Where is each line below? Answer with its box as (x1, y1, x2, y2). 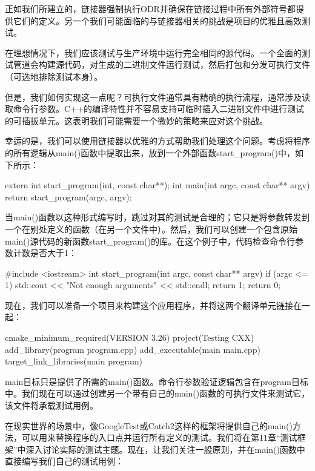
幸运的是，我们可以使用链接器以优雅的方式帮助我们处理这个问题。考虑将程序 (5, 134, 310, 147)
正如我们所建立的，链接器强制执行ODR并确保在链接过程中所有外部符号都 (5, 2, 296, 15)
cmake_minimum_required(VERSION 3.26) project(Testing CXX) (5, 331, 254, 344)
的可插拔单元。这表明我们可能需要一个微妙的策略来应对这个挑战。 (5, 114, 268, 127)
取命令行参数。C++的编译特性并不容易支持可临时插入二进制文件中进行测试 (5, 102, 304, 115)
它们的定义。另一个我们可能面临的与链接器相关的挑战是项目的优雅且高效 (13, 14, 302, 27)
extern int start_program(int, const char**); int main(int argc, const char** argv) (5, 179, 310, 191)
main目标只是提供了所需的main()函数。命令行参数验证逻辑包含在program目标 (5, 375, 308, 387)
